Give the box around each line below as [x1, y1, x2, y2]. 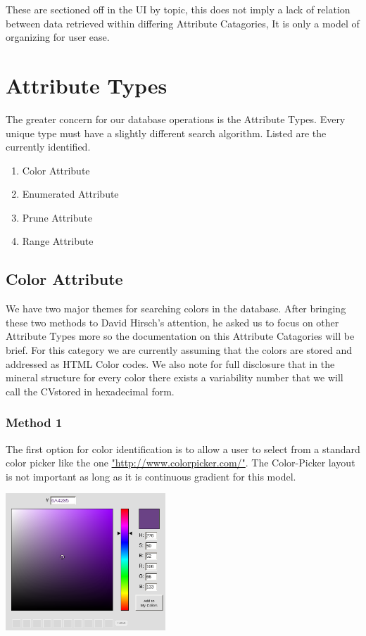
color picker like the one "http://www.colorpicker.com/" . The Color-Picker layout [6, 455, 355, 470]
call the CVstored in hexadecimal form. [6, 383, 175, 398]
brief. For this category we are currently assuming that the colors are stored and [6, 343, 353, 357]
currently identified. [6, 139, 91, 154]
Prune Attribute [22, 210, 92, 224]
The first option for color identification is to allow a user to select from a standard [6, 441, 360, 456]
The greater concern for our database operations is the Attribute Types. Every [6, 111, 346, 126]
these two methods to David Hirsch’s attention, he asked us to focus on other [6, 314, 339, 329]
